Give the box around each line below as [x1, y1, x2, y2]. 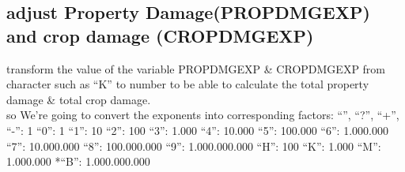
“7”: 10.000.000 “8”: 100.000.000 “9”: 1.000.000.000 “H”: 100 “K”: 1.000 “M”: [6, 137, 381, 154]
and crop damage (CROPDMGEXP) [6, 23, 314, 47]
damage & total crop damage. [6, 91, 151, 107]
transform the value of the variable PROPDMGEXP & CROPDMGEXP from [6, 60, 386, 77]
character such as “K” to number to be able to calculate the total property [6, 76, 369, 92]
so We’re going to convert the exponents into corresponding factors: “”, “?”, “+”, [6, 107, 399, 123]
